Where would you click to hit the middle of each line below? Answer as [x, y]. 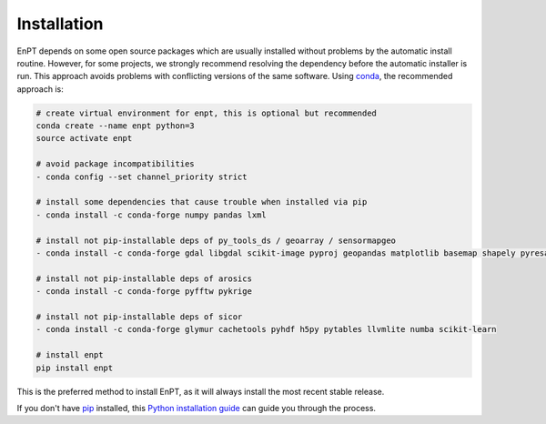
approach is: [40, 89]
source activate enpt [84, 138]
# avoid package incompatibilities [115, 164]
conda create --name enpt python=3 [115, 126]
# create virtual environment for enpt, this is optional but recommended [207, 113]
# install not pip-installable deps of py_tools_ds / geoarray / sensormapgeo [216, 240]
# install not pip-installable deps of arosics [144, 278]
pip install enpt [75, 368]
